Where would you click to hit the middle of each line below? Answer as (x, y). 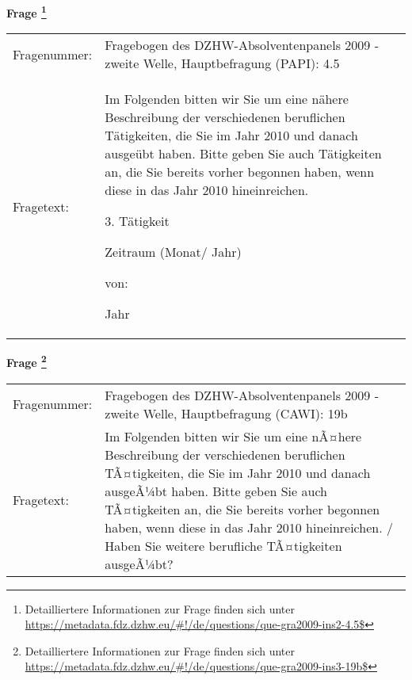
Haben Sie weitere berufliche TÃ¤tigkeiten (223, 545)
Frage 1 (27, 11)
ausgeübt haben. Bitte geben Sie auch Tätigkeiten (243, 154)
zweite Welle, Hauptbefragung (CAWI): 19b (226, 413)
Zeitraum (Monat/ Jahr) (173, 252)
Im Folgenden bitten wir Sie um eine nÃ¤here (233, 436)
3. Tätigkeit (137, 221)
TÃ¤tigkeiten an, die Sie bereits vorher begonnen (242, 509)
